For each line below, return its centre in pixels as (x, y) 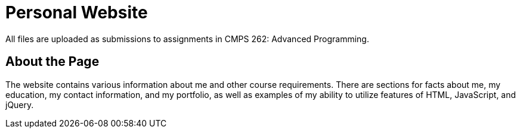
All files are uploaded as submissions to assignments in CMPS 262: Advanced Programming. (187, 39)
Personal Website (77, 12)
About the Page (52, 62)
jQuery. (20, 104)
